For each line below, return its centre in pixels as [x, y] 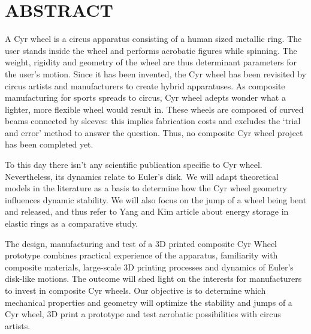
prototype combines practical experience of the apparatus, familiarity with [141, 255]
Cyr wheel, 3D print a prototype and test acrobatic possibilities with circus [143, 314]
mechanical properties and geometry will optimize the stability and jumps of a [149, 302]
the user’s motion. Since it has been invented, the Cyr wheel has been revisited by [155, 73]
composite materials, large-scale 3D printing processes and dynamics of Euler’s [149, 267]
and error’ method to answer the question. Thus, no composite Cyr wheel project [154, 132]
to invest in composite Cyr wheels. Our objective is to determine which [135, 290]
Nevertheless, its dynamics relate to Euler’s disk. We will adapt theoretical [142, 176]
